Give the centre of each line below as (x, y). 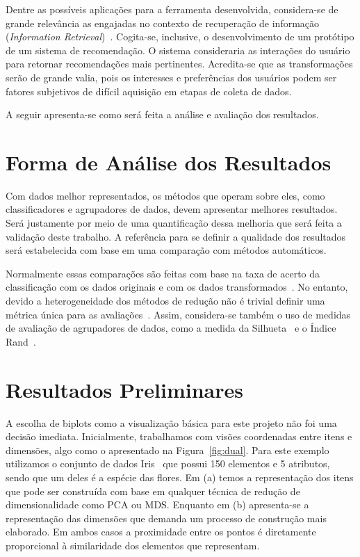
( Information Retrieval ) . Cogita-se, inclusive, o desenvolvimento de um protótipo (180, 37)
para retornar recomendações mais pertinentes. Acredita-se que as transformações (179, 64)
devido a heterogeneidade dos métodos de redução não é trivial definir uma (165, 301)
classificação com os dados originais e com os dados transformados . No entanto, (177, 287)
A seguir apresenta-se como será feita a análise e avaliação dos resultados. (162, 114)
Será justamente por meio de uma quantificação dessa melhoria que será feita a (174, 223)
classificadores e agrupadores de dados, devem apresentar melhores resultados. (172, 209)
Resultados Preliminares (124, 389)
